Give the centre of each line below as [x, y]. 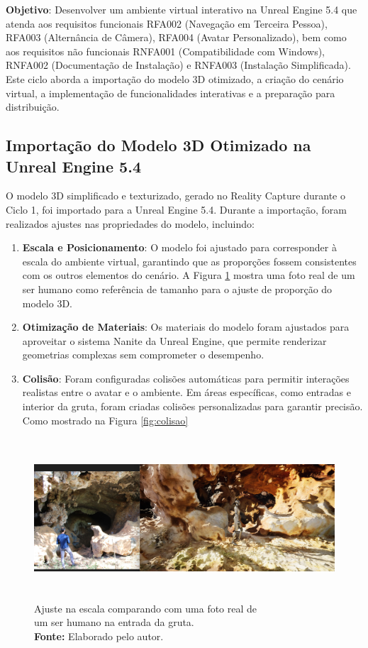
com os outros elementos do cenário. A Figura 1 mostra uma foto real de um [189, 275]
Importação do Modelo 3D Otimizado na [158, 145]
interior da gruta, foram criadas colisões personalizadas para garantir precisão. [193, 406]
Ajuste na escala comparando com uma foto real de [146, 608]
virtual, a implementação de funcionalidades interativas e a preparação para [171, 93]
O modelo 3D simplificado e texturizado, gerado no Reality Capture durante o [175, 196]
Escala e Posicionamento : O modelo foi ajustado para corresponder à [179, 247]
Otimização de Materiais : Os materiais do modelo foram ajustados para [186, 327]
